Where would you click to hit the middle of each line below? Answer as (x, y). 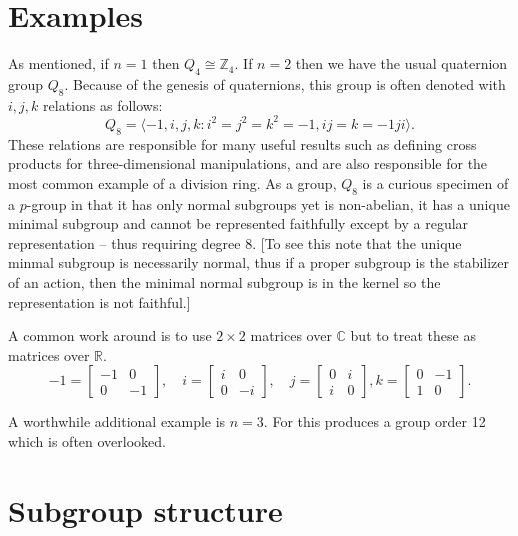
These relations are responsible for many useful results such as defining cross (242, 143)
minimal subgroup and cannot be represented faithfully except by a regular (238, 223)
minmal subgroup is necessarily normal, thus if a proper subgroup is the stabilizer (259, 262)
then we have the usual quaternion (401, 63)
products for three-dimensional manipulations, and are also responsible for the (248, 163)
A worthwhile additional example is (117, 421)
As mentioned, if (58, 63)
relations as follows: (103, 104)
